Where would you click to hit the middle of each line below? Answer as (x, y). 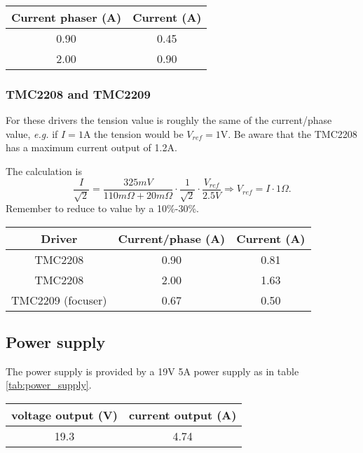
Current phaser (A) (67, 17)
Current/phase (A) (172, 238)
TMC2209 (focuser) (59, 300)
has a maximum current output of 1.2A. (91, 147)
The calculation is (44, 171)
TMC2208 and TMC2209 (78, 93)
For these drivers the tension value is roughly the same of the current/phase (169, 120)
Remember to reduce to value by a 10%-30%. (102, 208)
